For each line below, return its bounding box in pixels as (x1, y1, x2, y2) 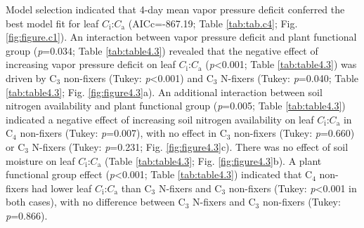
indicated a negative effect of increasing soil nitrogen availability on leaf (6, 112, 314, 126)
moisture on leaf (6, 153, 75, 168)
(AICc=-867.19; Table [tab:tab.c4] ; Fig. (128, 15, 298, 30)
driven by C (6, 70, 57, 85)
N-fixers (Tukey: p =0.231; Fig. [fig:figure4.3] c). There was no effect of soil (32, 139, 349, 154)
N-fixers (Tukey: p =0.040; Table (221, 70, 359, 85)
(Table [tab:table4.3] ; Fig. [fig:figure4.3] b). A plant (104, 153, 322, 168)
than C (121, 180, 152, 195)
